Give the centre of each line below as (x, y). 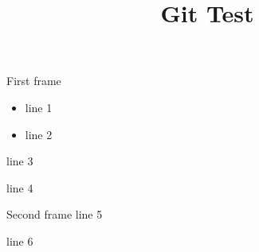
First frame (34, 81)
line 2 (39, 134)
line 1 (39, 107)
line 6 (20, 240)
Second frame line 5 (55, 214)
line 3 (20, 161)
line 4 (20, 187)
